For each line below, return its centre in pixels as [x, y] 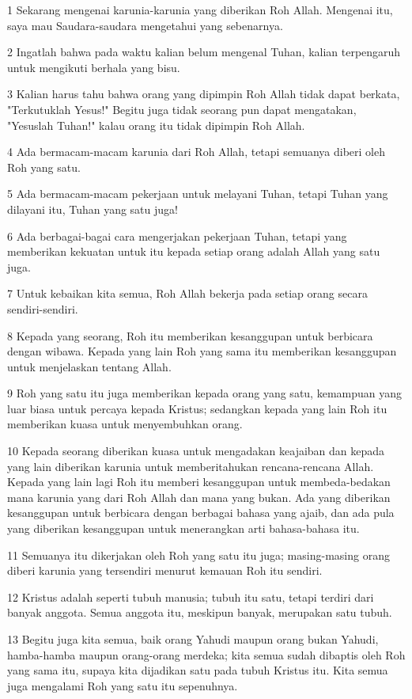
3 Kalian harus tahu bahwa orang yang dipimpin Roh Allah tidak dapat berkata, [204, 94]
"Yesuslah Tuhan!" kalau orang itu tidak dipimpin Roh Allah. [156, 125]
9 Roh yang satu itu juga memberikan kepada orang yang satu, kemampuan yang [204, 393]
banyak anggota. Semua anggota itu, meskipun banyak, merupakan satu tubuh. [200, 612]
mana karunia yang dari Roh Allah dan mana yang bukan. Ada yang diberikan [199, 497]
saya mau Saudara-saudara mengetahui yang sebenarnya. [145, 25]
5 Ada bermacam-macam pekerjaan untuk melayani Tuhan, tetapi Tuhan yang [198, 194]
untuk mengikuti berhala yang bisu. [94, 67]
